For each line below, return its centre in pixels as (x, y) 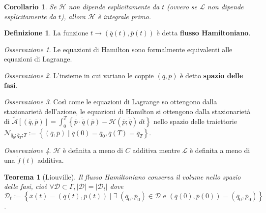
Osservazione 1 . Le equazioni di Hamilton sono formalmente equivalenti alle (118, 49)
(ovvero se (182, 6)
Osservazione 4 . (28, 150)
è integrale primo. (124, 16)
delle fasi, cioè (26, 186)
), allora (73, 16)
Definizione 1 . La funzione (46, 33)
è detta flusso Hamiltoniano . (204, 33)
